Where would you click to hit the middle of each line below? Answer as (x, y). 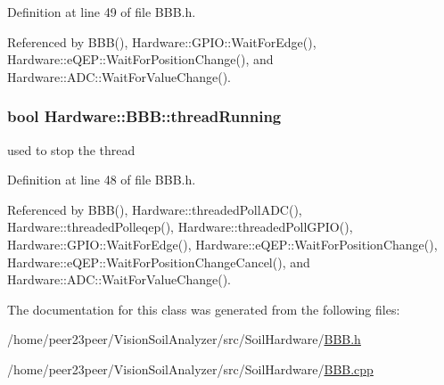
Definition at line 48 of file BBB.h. (102, 180)
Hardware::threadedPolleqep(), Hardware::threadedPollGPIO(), (180, 227)
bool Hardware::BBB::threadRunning (144, 116)
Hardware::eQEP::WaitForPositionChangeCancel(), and (159, 262)
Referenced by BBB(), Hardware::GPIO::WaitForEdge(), (162, 41)
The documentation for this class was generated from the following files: (204, 309)
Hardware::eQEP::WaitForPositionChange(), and (140, 59)
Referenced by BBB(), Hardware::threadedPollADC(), (155, 209)
